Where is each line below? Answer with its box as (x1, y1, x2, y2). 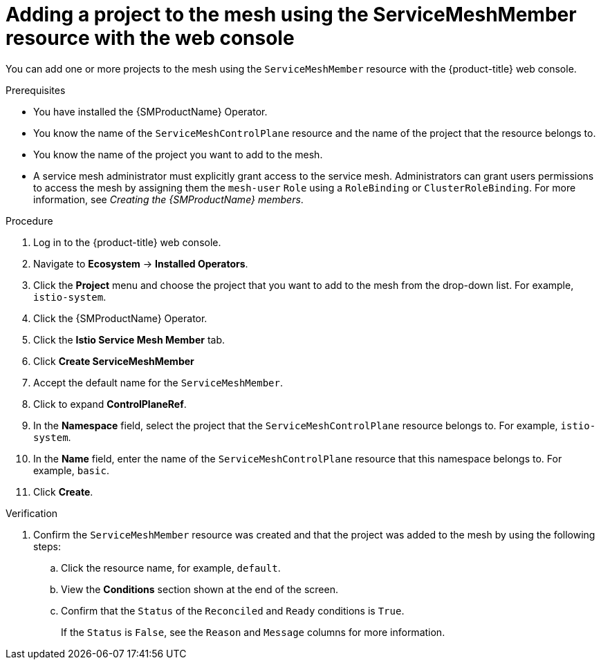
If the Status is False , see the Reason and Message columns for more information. (61, 626, 445, 638)
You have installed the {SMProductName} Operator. (33, 105, 268, 118)
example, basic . (33, 464, 109, 476)
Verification (6, 507, 58, 519)
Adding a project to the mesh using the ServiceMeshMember (6, 3, 577, 26)
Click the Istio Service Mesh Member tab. (33, 333, 225, 346)
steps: (33, 540, 61, 552)
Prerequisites (6, 84, 66, 96)
